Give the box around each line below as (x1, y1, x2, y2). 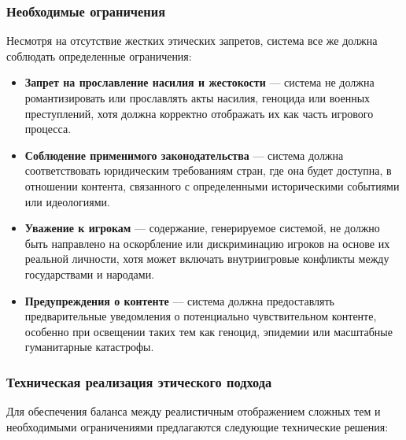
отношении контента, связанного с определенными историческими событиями (24, 177, 400, 194)
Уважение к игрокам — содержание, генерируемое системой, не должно (24, 220, 380, 236)
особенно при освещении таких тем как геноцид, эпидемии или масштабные (24, 323, 393, 339)
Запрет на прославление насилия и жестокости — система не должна (24, 74, 375, 91)
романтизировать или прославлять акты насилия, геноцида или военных (24, 90, 371, 105)
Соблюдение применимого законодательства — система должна (24, 146, 344, 163)
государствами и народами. (24, 265, 155, 282)
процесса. (24, 120, 72, 137)
